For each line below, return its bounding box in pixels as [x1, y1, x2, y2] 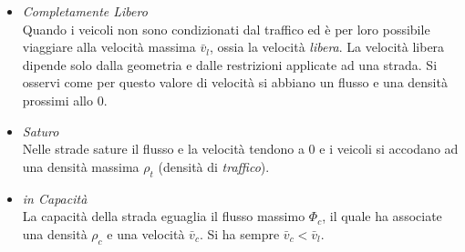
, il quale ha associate [322, 207, 442, 226]
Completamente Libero [22, 2, 148, 20]
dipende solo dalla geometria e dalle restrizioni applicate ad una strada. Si [22, 55, 438, 74]
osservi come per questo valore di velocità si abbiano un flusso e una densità [22, 73, 448, 92]
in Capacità [22, 188, 88, 207]
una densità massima [22, 156, 139, 176]
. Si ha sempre [199, 224, 280, 243]
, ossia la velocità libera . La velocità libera [209, 37, 445, 56]
